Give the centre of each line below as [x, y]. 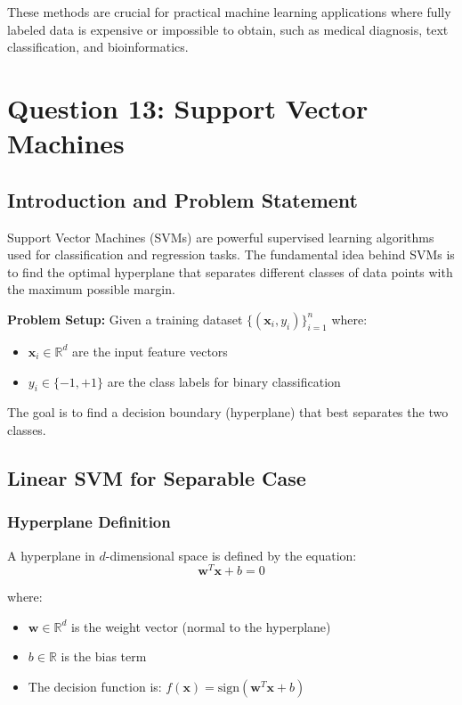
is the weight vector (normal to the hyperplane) [201, 626]
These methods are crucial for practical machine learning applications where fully [229, 12]
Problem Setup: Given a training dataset [125, 319]
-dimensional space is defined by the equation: [231, 555]
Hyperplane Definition [89, 522]
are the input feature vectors [150, 351]
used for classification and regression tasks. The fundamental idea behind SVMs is [231, 254]
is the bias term [104, 656]
